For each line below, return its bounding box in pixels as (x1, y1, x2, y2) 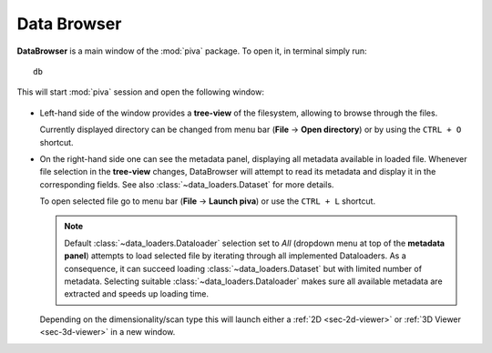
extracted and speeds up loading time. (64, 288, 210, 299)
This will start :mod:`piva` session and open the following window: (16, 86, 264, 97)
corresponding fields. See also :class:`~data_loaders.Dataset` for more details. (39, 178, 334, 190)
